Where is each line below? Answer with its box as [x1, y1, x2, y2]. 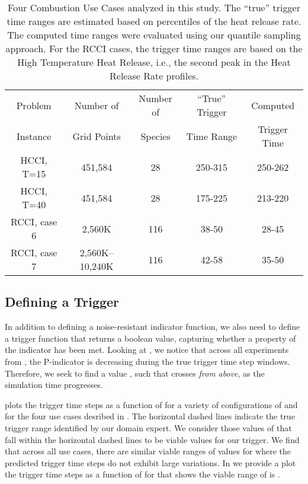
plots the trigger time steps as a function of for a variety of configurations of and [5, 398, 298, 410]
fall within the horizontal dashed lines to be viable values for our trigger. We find [5, 433, 300, 445]
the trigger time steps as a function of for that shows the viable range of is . [5, 468, 280, 480]
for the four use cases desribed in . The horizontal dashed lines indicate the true [5, 410, 295, 422]
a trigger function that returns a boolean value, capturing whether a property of [5, 332, 296, 344]
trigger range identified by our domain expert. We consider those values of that [5, 421, 292, 434]
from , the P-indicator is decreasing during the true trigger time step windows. [5, 355, 290, 367]
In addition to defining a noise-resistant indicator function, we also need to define [5, 320, 300, 333]
